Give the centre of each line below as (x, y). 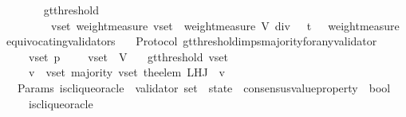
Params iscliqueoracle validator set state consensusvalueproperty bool (204, 87)
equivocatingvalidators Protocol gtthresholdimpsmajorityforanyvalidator (192, 41)
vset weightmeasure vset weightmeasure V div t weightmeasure (225, 25)
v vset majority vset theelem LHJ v (126, 72)
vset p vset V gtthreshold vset (128, 56)
